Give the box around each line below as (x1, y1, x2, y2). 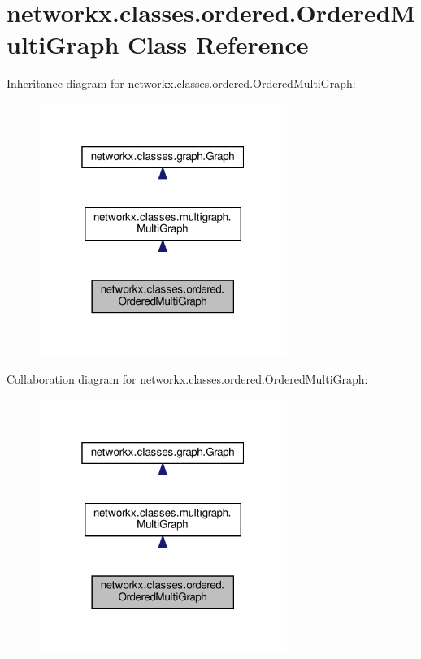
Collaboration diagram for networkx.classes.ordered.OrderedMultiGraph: (7, 371, 368, 388)
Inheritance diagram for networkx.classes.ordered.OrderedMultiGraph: (7, 75, 356, 92)
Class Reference (128, 28, 309, 61)
